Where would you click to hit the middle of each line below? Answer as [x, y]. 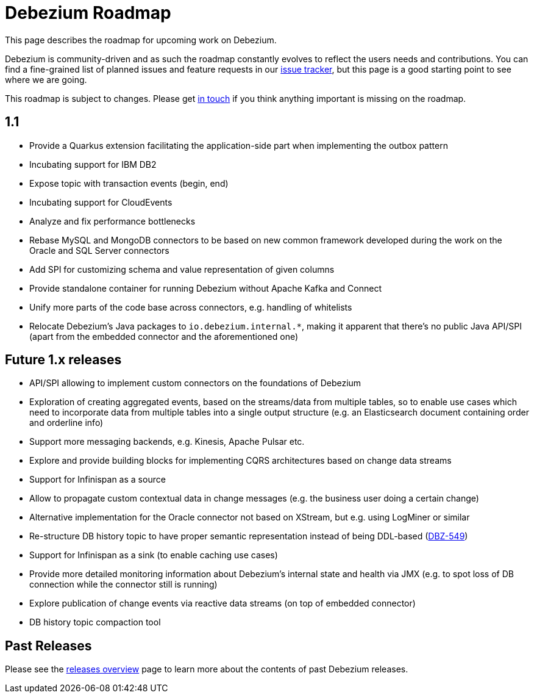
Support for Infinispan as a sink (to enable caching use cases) [154, 555]
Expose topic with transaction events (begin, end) [129, 183]
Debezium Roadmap [88, 13]
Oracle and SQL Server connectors [99, 250]
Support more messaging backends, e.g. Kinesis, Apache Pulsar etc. [167, 442]
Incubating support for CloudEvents [101, 202]
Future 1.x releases [63, 360]
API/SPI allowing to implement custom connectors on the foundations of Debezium [195, 383]
